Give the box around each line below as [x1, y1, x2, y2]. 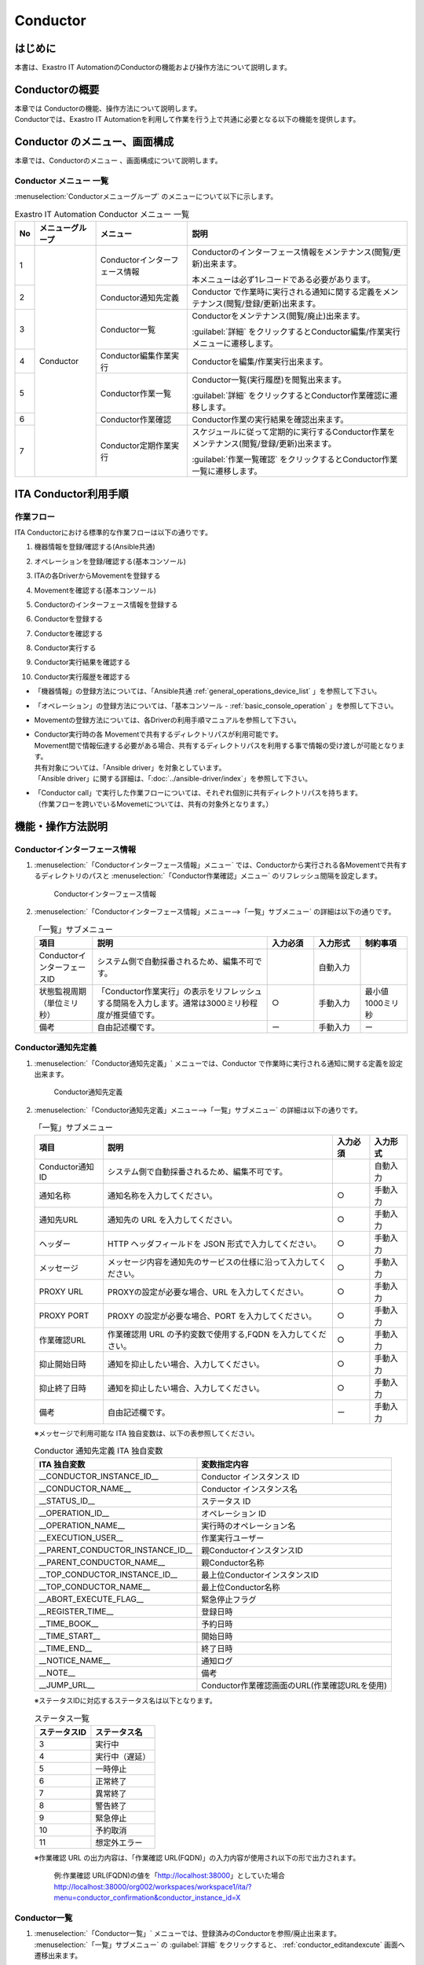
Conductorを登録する [34, 614, 104, 624]
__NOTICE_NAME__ [38, 1655, 111, 1666]
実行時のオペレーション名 [201, 1521, 296, 1532]
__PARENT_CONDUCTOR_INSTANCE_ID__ [38, 1544, 192, 1555]
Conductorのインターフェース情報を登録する [34, 600, 178, 609]
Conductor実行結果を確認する [34, 657, 131, 667]
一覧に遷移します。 [192, 466, 262, 477]
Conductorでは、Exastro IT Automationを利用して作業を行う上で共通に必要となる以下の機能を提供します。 [14, 115, 360, 124]
